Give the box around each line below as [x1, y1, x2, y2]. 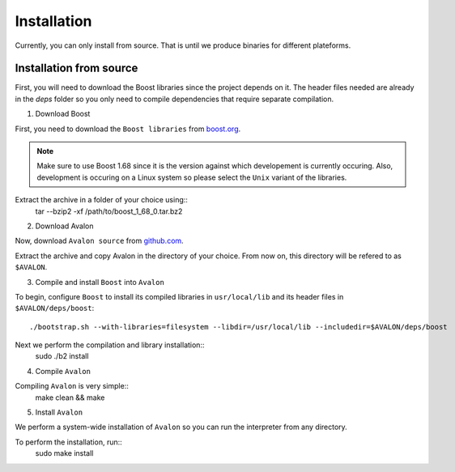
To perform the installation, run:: [15, 437, 123, 447]
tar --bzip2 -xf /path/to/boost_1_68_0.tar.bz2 [35, 206, 183, 216]
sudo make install [35, 449, 94, 458]
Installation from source [15, 62, 138, 75]
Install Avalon [35, 407, 83, 417]
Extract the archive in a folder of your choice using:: [15, 195, 188, 205]
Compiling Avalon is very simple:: [15, 381, 129, 391]
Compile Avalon [35, 366, 91, 376]
